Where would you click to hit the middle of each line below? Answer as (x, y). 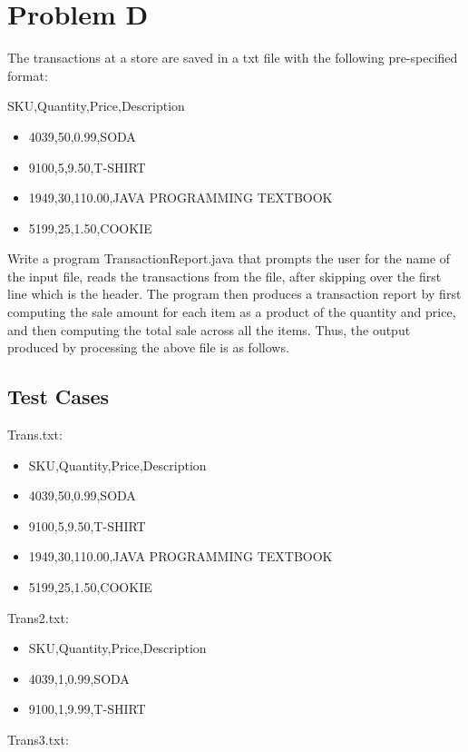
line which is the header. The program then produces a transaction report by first (234, 294)
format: (28, 75)
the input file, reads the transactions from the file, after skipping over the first (224, 276)
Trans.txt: (35, 435)
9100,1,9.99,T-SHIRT (87, 709)
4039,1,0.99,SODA (79, 678)
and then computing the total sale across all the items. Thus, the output (209, 329)
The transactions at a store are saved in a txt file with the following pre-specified (233, 58)
